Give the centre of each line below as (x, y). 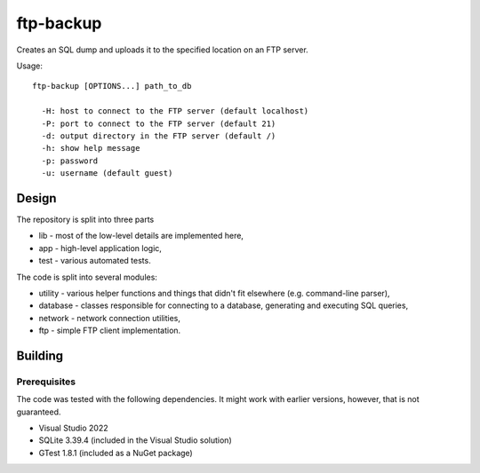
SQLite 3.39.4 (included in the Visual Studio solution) (135, 440)
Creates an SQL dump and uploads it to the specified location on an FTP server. (162, 50)
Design (36, 198)
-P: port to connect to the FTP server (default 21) (159, 123)
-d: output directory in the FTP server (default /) (159, 136)
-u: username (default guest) (107, 173)
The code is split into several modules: (87, 277)
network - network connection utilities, (110, 318)
